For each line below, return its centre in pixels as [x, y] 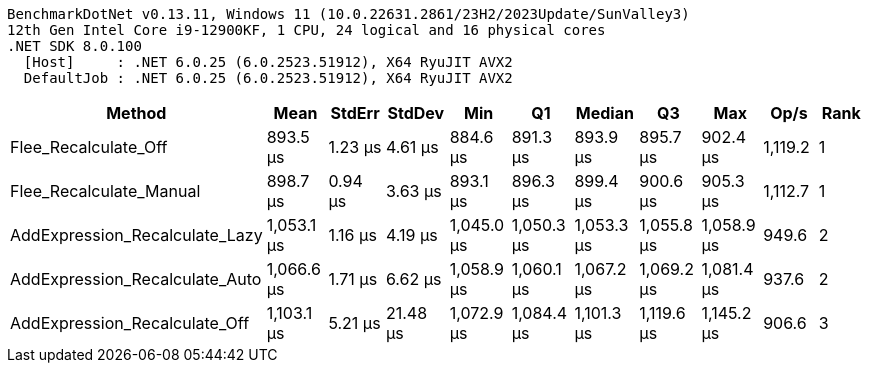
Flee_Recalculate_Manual [105, 191]
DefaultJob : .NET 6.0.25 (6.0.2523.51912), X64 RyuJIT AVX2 [268, 78]
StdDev [416, 113]
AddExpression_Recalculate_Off [130, 323]
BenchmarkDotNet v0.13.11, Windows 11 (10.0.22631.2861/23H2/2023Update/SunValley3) [348, 14]
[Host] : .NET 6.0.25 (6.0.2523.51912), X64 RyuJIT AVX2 [268, 62]
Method [136, 113]
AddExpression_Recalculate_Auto [136, 279]
